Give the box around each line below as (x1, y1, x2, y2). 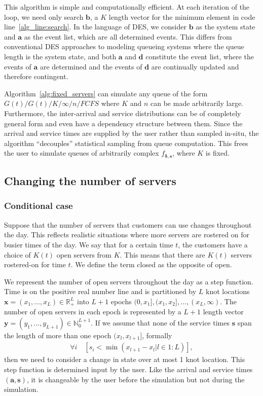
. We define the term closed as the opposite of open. (70, 259, 232, 270)
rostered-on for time (4, 259, 66, 270)
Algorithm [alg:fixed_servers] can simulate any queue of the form (4, 88, 208, 98)
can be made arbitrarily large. (151, 98, 243, 109)
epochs (110, 296, 132, 306)
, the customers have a (178, 239, 248, 249)
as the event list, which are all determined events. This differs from (24, 31, 232, 42)
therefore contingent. (4, 71, 68, 82)
